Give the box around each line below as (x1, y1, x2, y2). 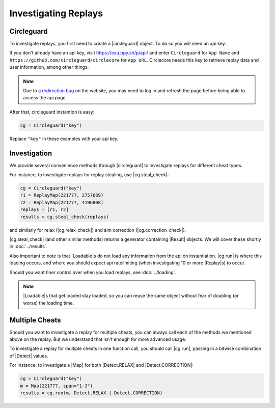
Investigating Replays (9, 8, 103, 19)
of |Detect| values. (9, 352, 48, 359)
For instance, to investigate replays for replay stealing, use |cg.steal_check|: (9, 172, 169, 178)
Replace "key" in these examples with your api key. (9, 135, 119, 142)
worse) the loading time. (23, 300, 74, 306)
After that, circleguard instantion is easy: (9, 108, 95, 115)
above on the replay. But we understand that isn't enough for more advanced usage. (9, 336, 186, 342)
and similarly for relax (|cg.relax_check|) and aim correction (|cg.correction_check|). (9, 227, 186, 233)
